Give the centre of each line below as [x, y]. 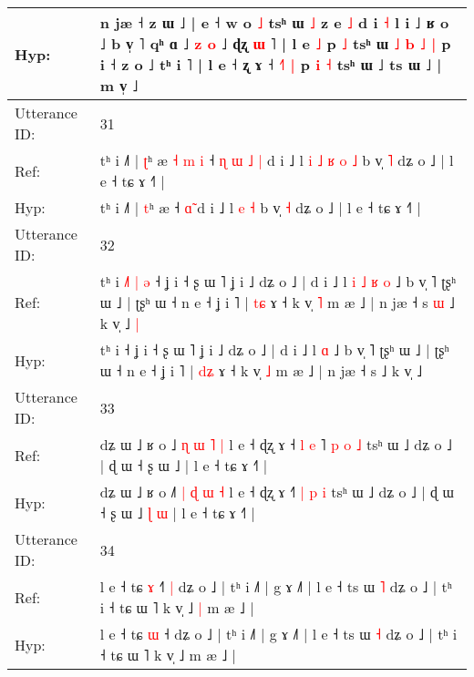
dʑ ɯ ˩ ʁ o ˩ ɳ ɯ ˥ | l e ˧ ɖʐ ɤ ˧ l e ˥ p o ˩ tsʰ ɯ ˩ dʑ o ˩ [276, 444]
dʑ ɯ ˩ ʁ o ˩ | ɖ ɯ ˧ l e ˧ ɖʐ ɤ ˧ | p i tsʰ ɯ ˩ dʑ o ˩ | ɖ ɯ [277, 492]
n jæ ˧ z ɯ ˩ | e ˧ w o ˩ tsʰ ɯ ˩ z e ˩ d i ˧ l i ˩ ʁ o [274, 22]
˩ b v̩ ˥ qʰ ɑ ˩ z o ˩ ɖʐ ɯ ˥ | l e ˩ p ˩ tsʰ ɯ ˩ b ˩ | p [275, 43]
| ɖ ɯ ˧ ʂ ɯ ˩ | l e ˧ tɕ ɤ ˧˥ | [184, 465]
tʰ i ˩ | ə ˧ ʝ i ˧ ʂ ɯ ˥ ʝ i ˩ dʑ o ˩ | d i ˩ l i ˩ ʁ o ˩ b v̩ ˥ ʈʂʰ [278, 281]
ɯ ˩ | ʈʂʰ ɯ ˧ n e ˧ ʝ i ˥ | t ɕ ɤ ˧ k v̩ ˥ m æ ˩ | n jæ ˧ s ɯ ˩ [277, 302]
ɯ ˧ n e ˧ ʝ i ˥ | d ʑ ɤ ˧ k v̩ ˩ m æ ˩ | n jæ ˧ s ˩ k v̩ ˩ [261, 370]
